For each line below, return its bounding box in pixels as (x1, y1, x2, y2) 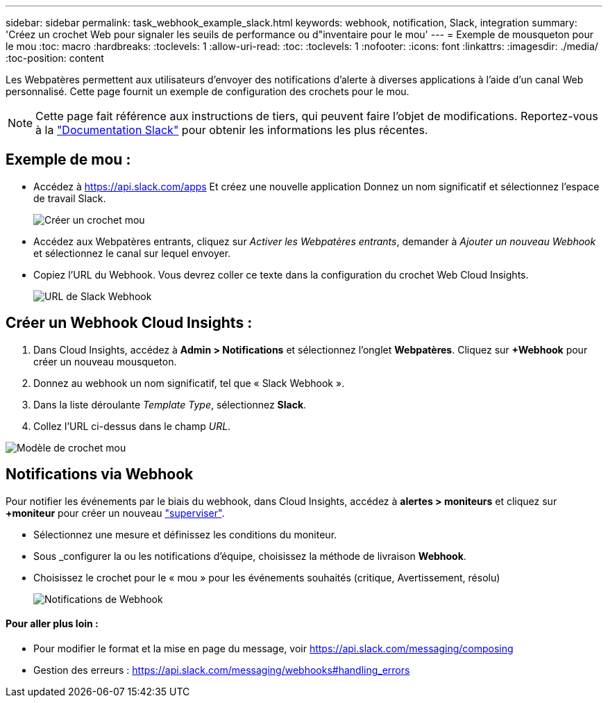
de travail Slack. (33, 192, 106, 204)
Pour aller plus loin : (6, 618, 99, 630)
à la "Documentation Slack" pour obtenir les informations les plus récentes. (35, 123, 428, 137)
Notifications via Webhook (6, 465, 194, 483)
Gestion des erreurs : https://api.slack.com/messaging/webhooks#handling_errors (33, 663, 410, 676)
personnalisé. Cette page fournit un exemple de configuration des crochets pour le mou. (6, 85, 409, 97)
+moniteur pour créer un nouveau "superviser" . (6, 506, 225, 519)
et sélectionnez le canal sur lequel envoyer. (33, 247, 231, 259)
